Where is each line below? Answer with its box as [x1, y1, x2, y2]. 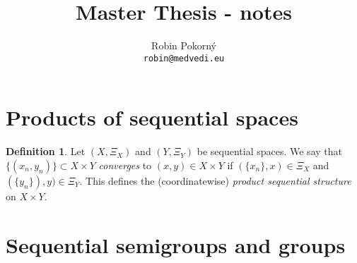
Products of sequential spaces [6, 103, 298, 132]
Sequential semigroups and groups [6, 230, 346, 259]
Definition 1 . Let [6, 144, 86, 159]
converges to [98, 157, 152, 172]
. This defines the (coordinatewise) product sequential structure [79, 173, 351, 188]
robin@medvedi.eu [143, 53, 225, 63]
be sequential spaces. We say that [197, 144, 342, 159]
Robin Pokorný [151, 38, 216, 53]
